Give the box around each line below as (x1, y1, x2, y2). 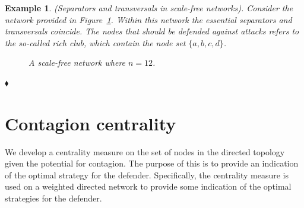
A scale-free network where (28, 56, 126, 69)
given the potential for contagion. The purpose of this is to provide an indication (5, 157, 299, 169)
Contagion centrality (5, 111, 176, 135)
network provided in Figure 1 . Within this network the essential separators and (5, 13, 292, 25)
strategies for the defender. (5, 192, 102, 204)
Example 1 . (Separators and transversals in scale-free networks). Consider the (5, 2, 293, 14)
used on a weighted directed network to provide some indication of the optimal (5, 180, 292, 193)
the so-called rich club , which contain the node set (5, 36, 186, 49)
